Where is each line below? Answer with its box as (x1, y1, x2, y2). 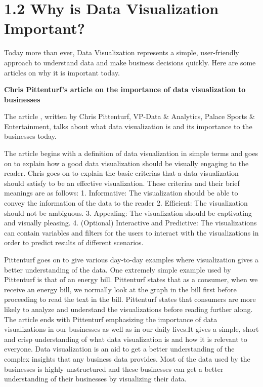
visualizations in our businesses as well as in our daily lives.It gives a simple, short (4, 324, 259, 334)
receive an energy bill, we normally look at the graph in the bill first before (4, 284, 237, 294)
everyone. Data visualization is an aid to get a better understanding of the (4, 343, 235, 354)
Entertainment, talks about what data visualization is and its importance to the (4, 121, 252, 131)
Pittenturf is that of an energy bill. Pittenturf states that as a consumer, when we (4, 274, 258, 285)
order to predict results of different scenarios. (4, 237, 144, 248)
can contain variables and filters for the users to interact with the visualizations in (4, 227, 259, 238)
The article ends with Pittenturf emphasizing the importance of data (4, 314, 217, 324)
